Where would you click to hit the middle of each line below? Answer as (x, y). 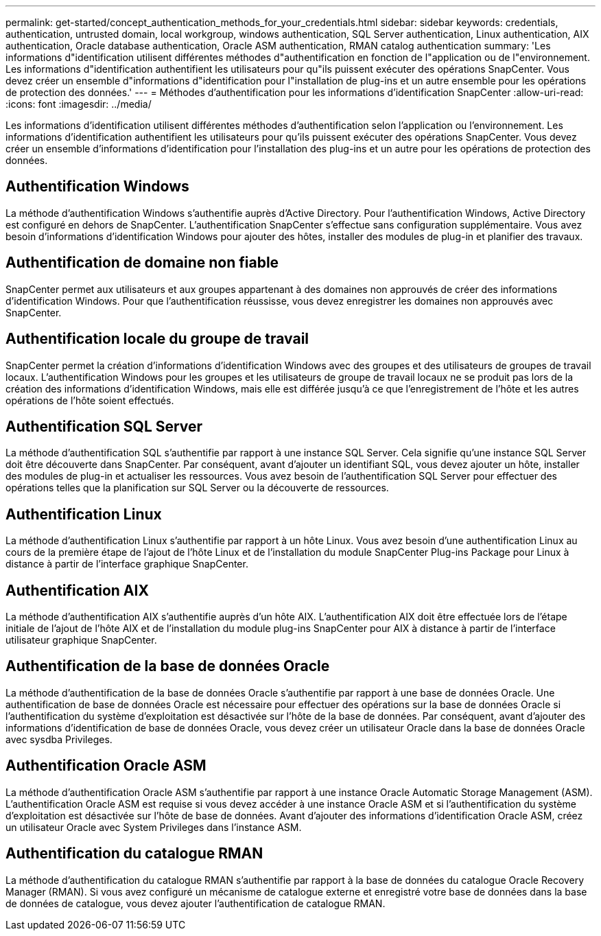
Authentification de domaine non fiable (142, 263)
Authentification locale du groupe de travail (157, 339)
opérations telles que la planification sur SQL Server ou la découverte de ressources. (197, 488)
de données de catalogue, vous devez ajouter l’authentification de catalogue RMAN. (196, 903)
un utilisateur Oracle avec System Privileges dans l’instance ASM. (154, 827)
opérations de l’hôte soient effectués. (90, 400)
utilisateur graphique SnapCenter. (81, 640)
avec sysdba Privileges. (59, 739)
